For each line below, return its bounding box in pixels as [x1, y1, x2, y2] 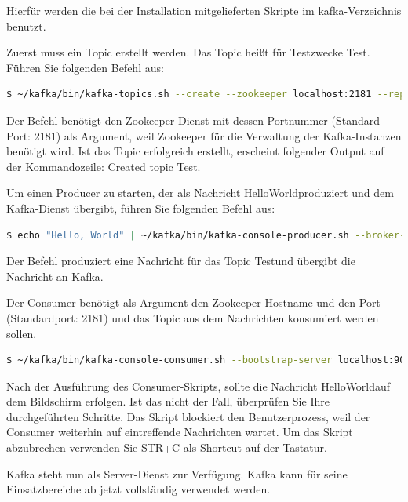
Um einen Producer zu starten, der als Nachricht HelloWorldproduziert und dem [6, 184, 394, 201]
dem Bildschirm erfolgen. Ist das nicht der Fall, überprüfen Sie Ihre [6, 393, 330, 409]
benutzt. [6, 17, 46, 34]
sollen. [6, 325, 37, 341]
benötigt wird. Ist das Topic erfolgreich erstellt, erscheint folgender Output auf [6, 143, 384, 159]
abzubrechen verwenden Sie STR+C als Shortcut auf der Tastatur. [6, 439, 327, 456]
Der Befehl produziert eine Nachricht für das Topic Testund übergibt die [6, 253, 355, 269]
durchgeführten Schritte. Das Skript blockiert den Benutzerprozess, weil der [6, 408, 370, 424]
